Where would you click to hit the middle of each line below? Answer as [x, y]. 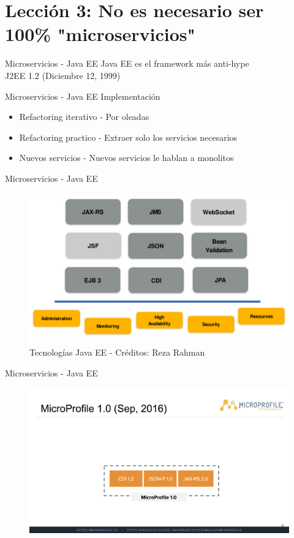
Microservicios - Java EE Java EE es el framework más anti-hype [127, 63]
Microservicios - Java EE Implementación [83, 96]
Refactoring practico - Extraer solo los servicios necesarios [128, 137]
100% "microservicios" [100, 34]
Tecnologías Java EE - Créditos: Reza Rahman [117, 352]
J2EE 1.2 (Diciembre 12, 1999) [63, 75]
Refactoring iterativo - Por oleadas [84, 117]
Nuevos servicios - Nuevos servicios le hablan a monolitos [126, 158]
